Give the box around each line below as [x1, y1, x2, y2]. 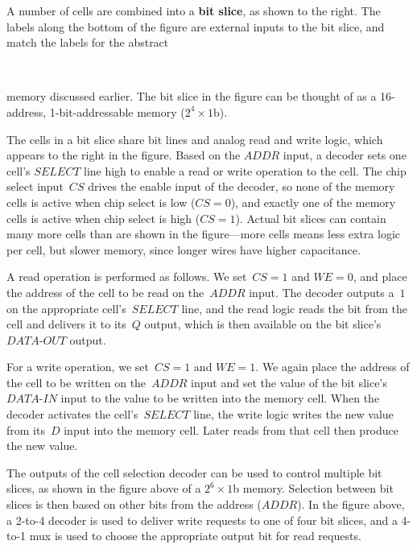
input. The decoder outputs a [249, 283, 394, 300]
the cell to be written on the [6, 374, 147, 390]
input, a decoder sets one [283, 147, 407, 163]
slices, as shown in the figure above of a [6, 480, 201, 497]
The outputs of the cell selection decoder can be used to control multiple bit [6, 464, 382, 481]
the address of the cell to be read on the [6, 283, 204, 300]
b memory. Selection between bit [233, 480, 394, 497]
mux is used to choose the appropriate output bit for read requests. [29, 527, 361, 544]
